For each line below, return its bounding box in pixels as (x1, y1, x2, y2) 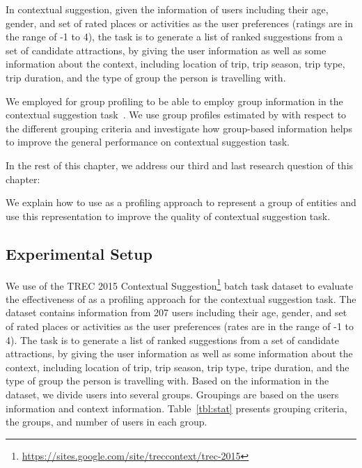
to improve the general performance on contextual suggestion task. (6, 134, 290, 149)
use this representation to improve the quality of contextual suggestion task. (6, 208, 331, 223)
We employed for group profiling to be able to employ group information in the (6, 93, 343, 108)
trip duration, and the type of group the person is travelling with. (6, 70, 286, 84)
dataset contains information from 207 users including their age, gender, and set (6, 305, 347, 320)
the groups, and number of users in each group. (6, 414, 207, 429)
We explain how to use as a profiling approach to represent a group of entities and (6, 195, 356, 210)
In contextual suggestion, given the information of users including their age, (6, 2, 329, 16)
